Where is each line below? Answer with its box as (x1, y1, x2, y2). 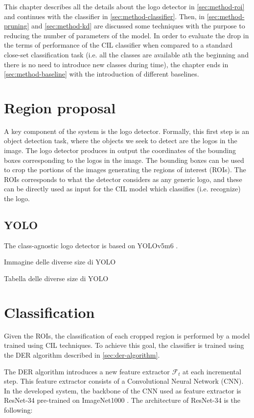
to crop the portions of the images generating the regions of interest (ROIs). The (4, 164, 246, 175)
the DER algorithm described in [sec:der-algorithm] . (4, 349, 160, 360)
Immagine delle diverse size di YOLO (4, 257, 116, 267)
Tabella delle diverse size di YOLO (4, 273, 109, 284)
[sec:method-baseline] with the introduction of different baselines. (4, 69, 199, 79)
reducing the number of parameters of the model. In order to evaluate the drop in (4, 30, 249, 40)
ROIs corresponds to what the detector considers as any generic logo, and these (4, 174, 242, 184)
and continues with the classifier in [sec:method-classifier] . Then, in (4, 11, 205, 21)
